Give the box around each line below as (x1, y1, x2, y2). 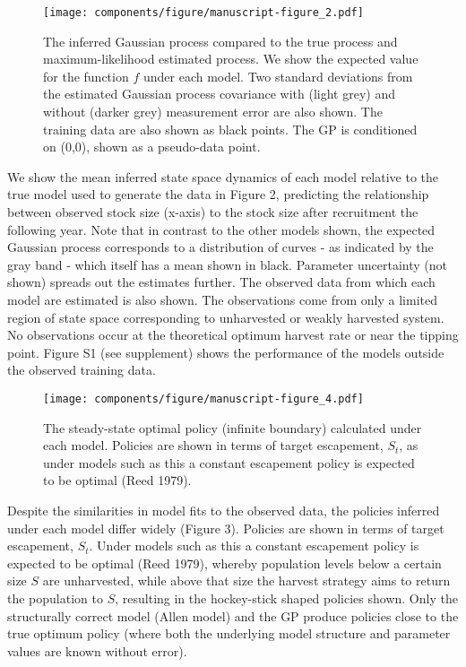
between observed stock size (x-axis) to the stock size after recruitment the (7, 203, 419, 221)
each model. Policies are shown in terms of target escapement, (43, 436, 384, 455)
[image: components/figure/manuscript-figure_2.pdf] (43, 6, 364, 19)
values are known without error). (7, 641, 187, 660)
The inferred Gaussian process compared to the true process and (43, 31, 398, 50)
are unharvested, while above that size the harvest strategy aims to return (42, 571, 451, 590)
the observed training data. (7, 360, 156, 379)
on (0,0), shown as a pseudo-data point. (43, 137, 261, 156)
